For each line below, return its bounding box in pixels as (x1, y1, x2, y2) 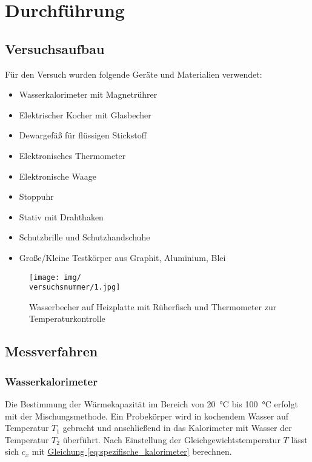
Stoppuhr (19, 190, 54, 203)
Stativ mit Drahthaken (19, 210, 104, 223)
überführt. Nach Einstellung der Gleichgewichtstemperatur (62, 433, 280, 446)
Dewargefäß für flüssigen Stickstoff (19, 129, 147, 141)
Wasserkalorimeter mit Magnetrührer (19, 88, 158, 101)
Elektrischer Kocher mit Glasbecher (19, 108, 151, 121)
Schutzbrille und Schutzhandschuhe (19, 231, 150, 243)
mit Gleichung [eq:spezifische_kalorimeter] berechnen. (32, 445, 232, 458)
